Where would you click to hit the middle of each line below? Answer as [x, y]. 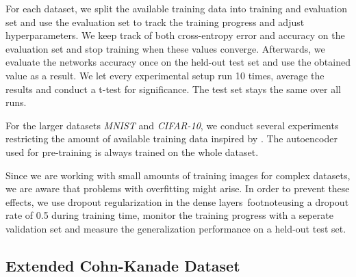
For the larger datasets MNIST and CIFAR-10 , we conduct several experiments [172, 125]
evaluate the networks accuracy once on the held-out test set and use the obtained [178, 62]
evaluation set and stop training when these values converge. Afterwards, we [165, 48]
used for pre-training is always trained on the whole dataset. [132, 151]
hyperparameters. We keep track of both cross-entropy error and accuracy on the [175, 35]
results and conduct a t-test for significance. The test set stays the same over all [173, 89]
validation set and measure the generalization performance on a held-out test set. [176, 228]
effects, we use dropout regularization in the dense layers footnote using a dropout [177, 201]
